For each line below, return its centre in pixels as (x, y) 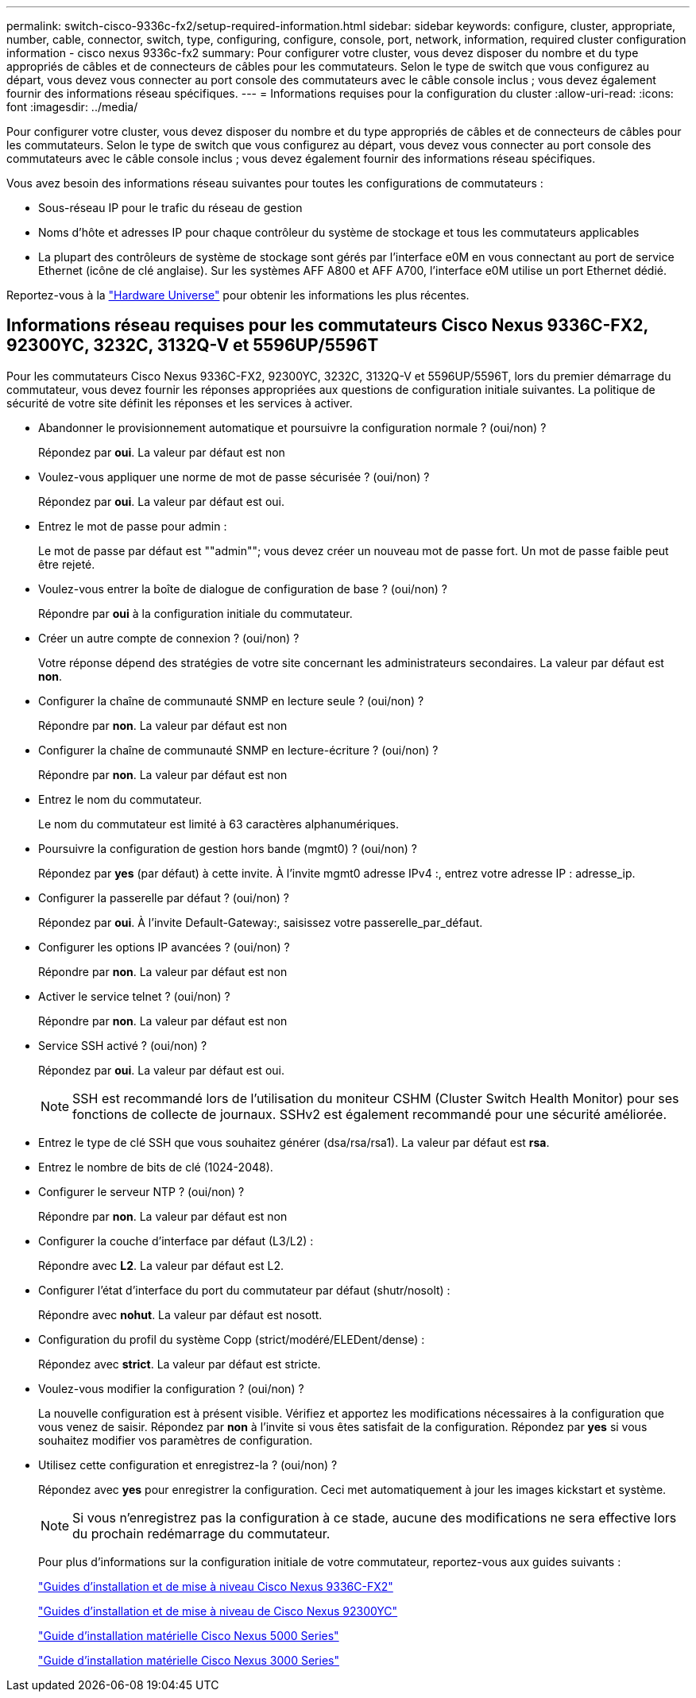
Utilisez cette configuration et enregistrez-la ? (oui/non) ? (188, 1465)
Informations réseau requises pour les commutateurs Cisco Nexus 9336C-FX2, (327, 326)
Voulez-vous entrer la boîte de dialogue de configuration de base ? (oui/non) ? (243, 589)
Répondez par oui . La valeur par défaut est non (162, 452)
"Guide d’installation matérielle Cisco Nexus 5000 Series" (189, 1635)
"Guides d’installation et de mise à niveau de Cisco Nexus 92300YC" (218, 1611)
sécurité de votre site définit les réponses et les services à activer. (180, 403)
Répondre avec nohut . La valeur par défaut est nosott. (180, 1314)
